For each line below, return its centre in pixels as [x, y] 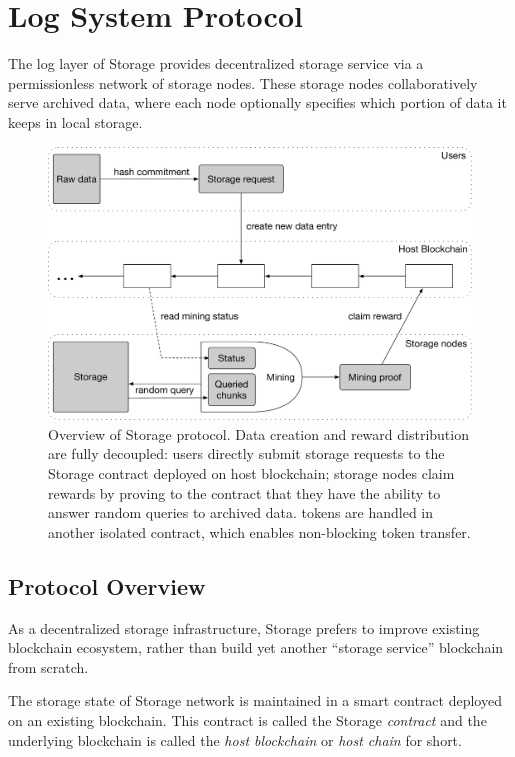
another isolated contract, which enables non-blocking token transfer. [259, 531]
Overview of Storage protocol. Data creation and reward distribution [258, 433]
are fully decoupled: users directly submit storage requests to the [246, 453]
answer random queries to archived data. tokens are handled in [241, 512]
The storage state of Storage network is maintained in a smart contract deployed [255, 700]
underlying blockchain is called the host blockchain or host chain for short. [235, 739]
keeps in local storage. [75, 121]
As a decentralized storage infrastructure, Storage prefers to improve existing [244, 627]
